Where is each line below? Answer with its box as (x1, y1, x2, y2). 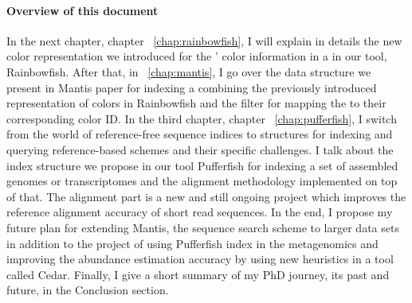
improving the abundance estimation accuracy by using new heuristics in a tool (6, 251, 394, 267)
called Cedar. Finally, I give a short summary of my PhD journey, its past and (6, 266, 390, 282)
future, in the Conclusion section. (6, 282, 169, 298)
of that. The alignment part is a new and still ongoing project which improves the (6, 188, 406, 204)
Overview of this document (6, 2, 159, 18)
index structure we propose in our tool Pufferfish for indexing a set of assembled (6, 157, 398, 173)
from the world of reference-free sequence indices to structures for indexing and (6, 126, 393, 142)
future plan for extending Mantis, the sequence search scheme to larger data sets (6, 219, 399, 235)
